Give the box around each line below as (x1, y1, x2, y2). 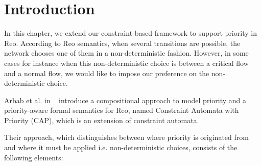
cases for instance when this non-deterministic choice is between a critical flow (4, 57, 249, 68)
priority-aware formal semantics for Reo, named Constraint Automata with (4, 105, 239, 115)
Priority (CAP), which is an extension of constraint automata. (4, 114, 199, 125)
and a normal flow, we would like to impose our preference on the (4, 67, 209, 78)
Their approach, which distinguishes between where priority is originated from (4, 132, 249, 143)
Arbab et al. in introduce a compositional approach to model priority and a (4, 94, 246, 105)
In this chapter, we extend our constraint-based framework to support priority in (4, 28, 257, 38)
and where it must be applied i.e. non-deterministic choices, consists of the (4, 142, 238, 153)
